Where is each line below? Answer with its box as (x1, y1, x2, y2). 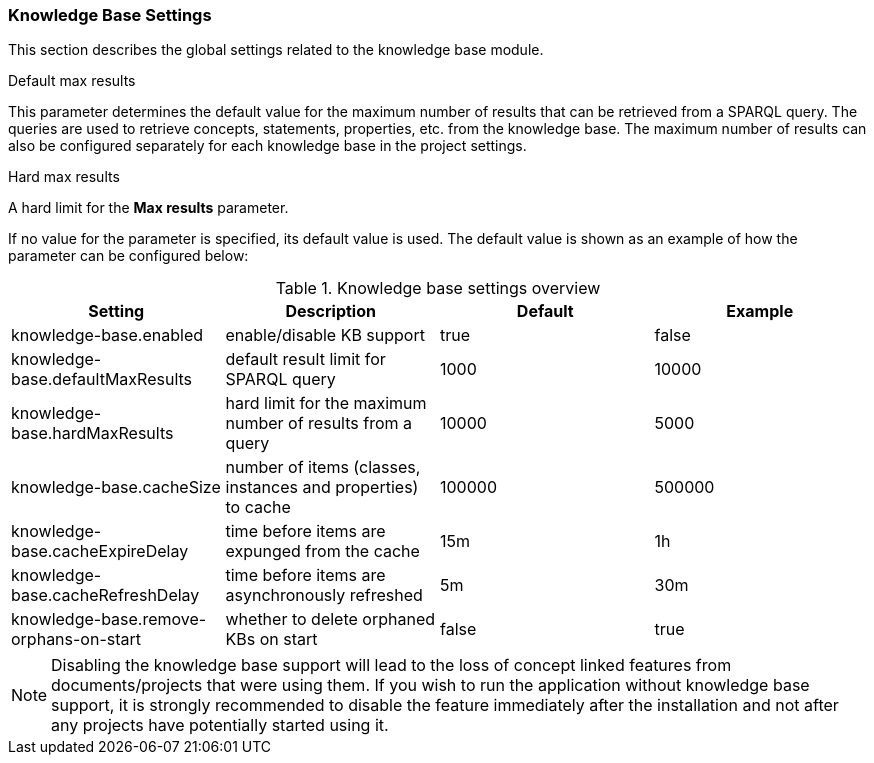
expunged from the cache (225, 541, 420, 562)
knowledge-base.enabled (11, 325, 204, 346)
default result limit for (225, 349, 386, 370)
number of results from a (225, 413, 412, 434)
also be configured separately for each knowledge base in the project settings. (8, 137, 527, 155)
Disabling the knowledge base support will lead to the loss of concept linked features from (51, 655, 732, 676)
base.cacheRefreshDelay (11, 585, 200, 606)
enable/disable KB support (225, 325, 425, 346)
